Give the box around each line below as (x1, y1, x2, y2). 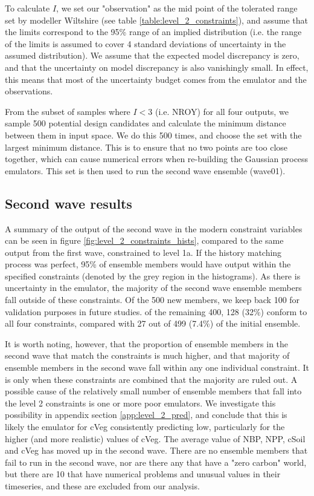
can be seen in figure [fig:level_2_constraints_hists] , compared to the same (5, 234, 284, 247)
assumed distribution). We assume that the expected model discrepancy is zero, (5, 49, 300, 62)
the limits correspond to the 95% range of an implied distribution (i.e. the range (5, 25, 302, 38)
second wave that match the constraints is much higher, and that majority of (5, 349, 290, 362)
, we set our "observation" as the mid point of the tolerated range (56, 2, 298, 14)
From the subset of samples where (5, 105, 130, 117)
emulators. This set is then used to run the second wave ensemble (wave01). (5, 164, 286, 177)
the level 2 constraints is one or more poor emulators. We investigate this (5, 396, 276, 409)
